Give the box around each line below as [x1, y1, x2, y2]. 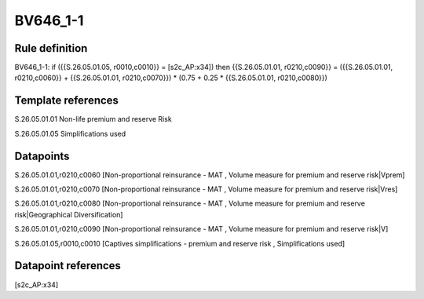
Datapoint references [14, 259, 122, 272]
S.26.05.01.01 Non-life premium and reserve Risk [14, 115, 172, 124]
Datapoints [14, 149, 70, 162]
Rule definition [14, 42, 88, 55]
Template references [14, 94, 119, 108]
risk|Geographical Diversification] [14, 210, 123, 219]
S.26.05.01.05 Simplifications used [14, 129, 126, 138]
